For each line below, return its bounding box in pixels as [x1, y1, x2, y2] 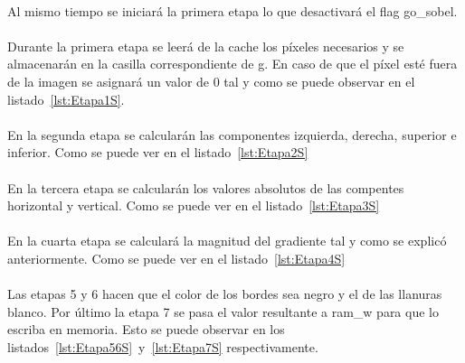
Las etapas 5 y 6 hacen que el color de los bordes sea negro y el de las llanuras [7, 284, 442, 303]
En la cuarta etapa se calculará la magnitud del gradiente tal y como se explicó [7, 231, 447, 250]
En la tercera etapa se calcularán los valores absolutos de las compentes [7, 178, 404, 197]
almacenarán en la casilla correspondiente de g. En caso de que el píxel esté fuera [7, 54, 458, 73]
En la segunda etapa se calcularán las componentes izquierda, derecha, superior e [7, 125, 457, 144]
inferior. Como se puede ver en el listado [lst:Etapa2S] [7, 143, 308, 162]
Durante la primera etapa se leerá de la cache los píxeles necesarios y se [7, 36, 404, 55]
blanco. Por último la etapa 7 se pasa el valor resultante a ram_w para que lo [7, 302, 439, 321]
